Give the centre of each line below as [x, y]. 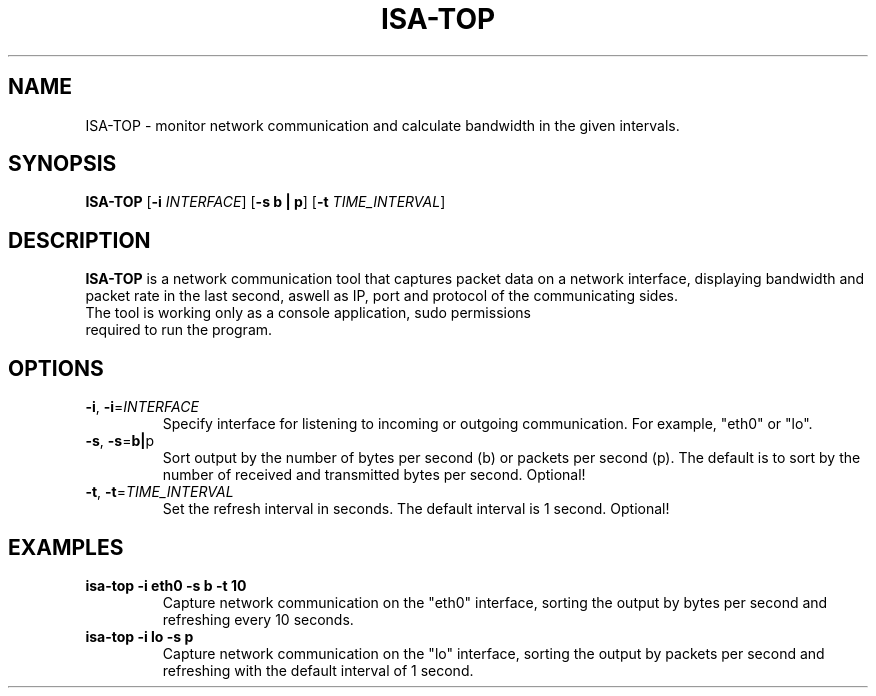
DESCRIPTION [79, 240]
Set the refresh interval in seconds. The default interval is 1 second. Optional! [416, 509]
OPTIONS [56, 368]
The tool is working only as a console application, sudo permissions [308, 313]
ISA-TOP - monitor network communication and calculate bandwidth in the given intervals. [382, 125]
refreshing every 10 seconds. [258, 619]
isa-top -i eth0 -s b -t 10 [166, 585]
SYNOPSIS [62, 164]
